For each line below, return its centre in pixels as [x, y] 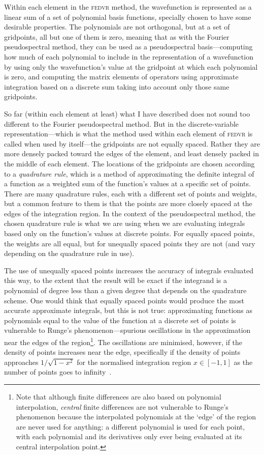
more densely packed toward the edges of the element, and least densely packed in [131, 153]
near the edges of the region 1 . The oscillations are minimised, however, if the [123, 341]
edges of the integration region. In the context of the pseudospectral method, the [130, 213]
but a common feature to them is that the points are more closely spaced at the [128, 203]
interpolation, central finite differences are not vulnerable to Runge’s [122, 406]
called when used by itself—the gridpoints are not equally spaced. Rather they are [132, 143]
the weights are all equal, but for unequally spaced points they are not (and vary [130, 243]
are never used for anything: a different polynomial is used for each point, [130, 426]
